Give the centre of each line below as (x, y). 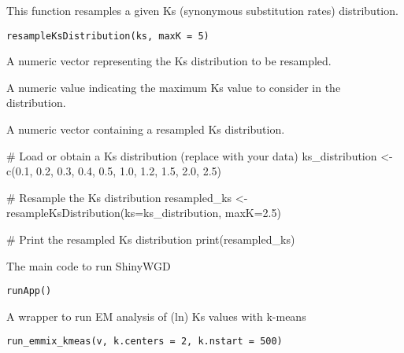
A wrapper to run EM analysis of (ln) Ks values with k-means (156, 316)
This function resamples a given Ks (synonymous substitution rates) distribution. (202, 10)
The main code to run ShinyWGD (89, 265)
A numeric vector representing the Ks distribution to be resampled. (169, 61)
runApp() (29, 291)
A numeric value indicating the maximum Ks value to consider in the (174, 87)
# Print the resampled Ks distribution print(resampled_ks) (151, 239)
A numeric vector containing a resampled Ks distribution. (146, 129)
